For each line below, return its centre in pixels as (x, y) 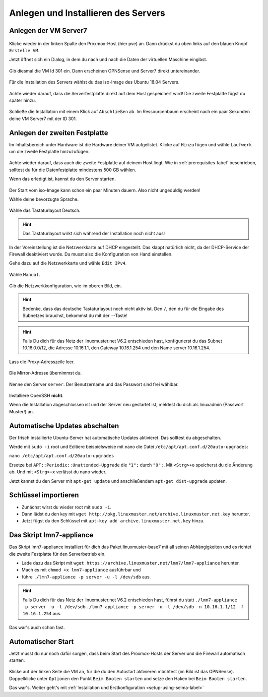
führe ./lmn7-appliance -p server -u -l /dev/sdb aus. (86, 577)
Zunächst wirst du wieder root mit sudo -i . (67, 507)
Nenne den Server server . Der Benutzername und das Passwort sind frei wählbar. (94, 384)
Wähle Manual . (25, 274)
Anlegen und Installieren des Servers (87, 13)
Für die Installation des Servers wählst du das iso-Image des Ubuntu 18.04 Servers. (94, 82)
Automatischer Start (41, 642)
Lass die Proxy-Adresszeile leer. (42, 362)
